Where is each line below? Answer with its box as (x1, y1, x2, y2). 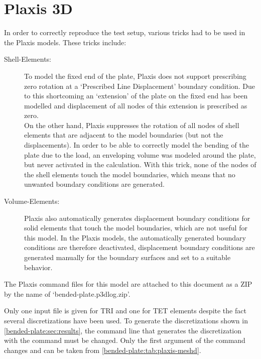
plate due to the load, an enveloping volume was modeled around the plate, (24, 149, 256, 160)
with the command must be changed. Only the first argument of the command (4, 335, 245, 345)
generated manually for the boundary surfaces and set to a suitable (24, 252, 231, 262)
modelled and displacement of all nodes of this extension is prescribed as (24, 100, 247, 110)
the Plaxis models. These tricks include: (4, 37, 126, 47)
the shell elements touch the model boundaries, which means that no (24, 169, 235, 179)
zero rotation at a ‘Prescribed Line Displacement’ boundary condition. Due (24, 80, 255, 91)
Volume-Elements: (4, 196, 60, 206)
